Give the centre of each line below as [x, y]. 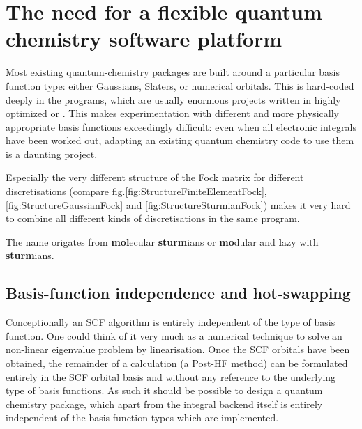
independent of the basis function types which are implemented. [142, 418]
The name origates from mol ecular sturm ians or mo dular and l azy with [162, 241]
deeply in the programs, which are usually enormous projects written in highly [173, 99]
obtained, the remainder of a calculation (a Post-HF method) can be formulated [177, 363]
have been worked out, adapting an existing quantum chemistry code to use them [180, 140]
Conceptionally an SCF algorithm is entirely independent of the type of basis [171, 322]
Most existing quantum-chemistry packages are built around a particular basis [173, 72]
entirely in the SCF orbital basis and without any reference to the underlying [171, 376]
